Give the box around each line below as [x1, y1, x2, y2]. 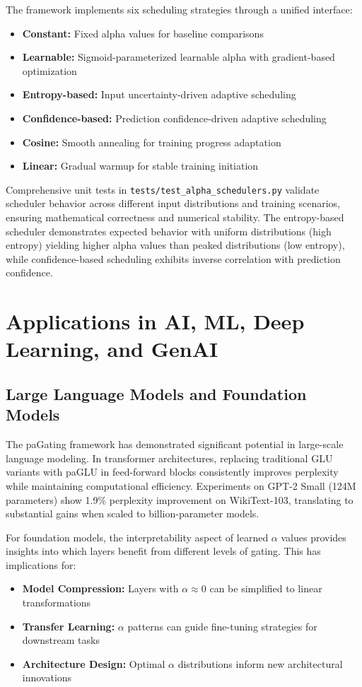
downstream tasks [22, 633, 100, 647]
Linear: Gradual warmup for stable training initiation [22, 158, 259, 173]
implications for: [6, 557, 76, 572]
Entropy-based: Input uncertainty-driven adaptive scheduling [22, 87, 296, 102]
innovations [22, 670, 72, 685]
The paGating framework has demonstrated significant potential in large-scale [6, 437, 344, 452]
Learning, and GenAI [6, 334, 218, 363]
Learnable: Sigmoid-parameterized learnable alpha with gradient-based [22, 49, 335, 64]
